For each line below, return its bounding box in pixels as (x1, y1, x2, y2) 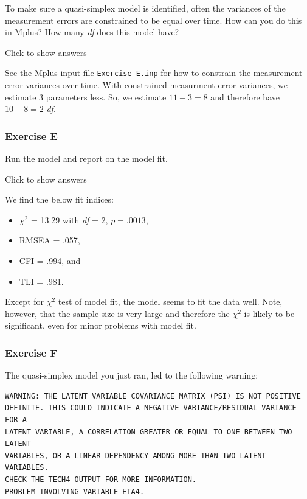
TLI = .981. (19, 274, 64, 287)
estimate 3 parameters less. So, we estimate (5, 90, 167, 103)
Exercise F (5, 344, 58, 360)
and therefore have (210, 90, 280, 103)
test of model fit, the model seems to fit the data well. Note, (58, 295, 283, 308)
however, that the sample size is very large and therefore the (5, 307, 230, 319)
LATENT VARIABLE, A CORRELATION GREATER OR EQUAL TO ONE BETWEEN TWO (5, 427, 292, 436)
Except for (5, 295, 44, 308)
